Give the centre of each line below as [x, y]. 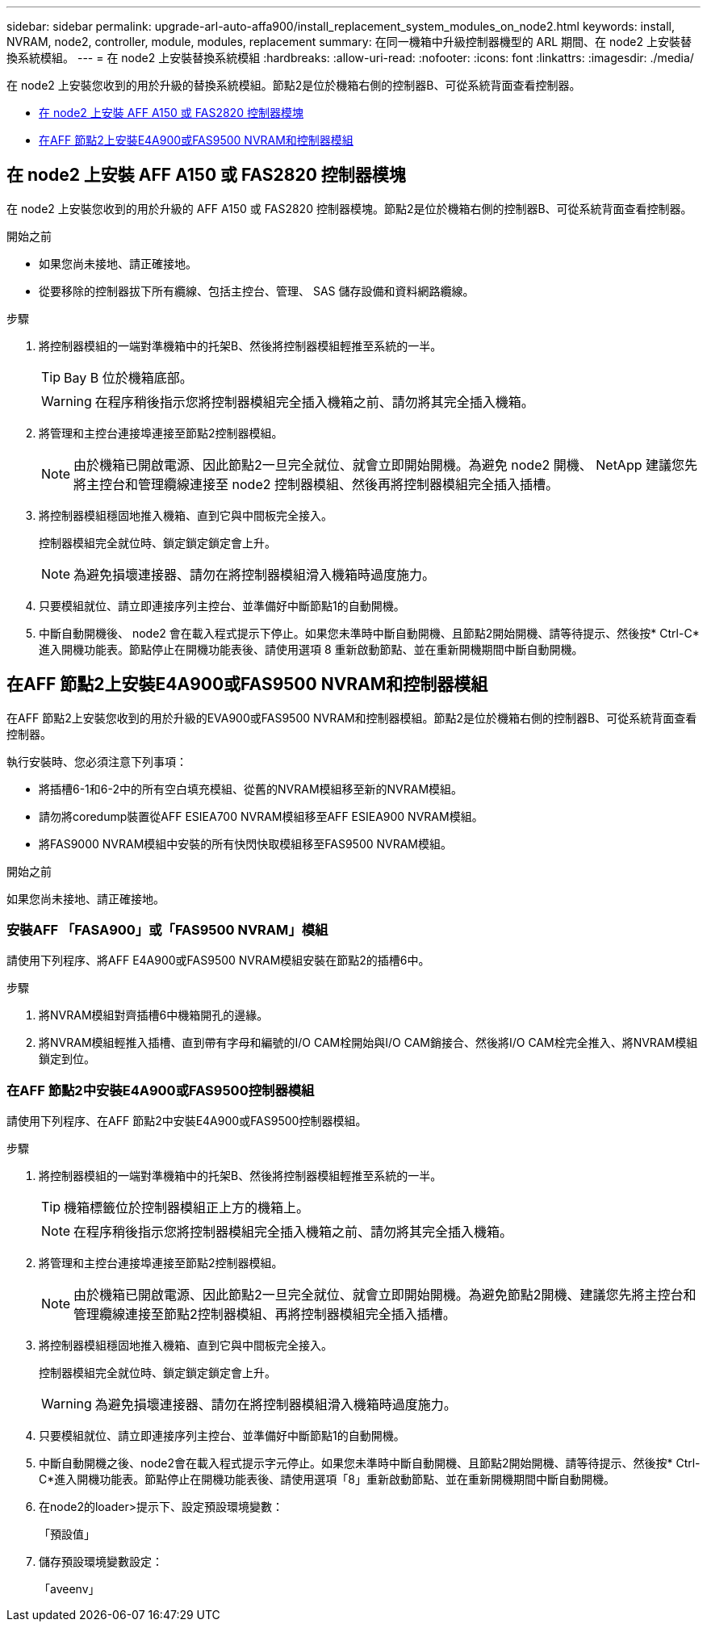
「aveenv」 [69, 1589]
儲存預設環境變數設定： [101, 1562]
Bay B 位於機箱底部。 [128, 377]
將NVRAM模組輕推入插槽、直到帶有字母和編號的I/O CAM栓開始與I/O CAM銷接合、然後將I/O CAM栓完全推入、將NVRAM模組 [368, 1043]
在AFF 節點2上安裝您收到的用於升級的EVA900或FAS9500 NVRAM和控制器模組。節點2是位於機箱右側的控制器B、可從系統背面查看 [352, 718]
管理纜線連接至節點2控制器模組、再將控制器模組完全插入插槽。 [265, 1314]
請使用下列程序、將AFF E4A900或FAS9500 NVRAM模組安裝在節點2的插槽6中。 [218, 960]
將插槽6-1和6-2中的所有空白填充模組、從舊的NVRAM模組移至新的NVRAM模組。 [251, 789]
